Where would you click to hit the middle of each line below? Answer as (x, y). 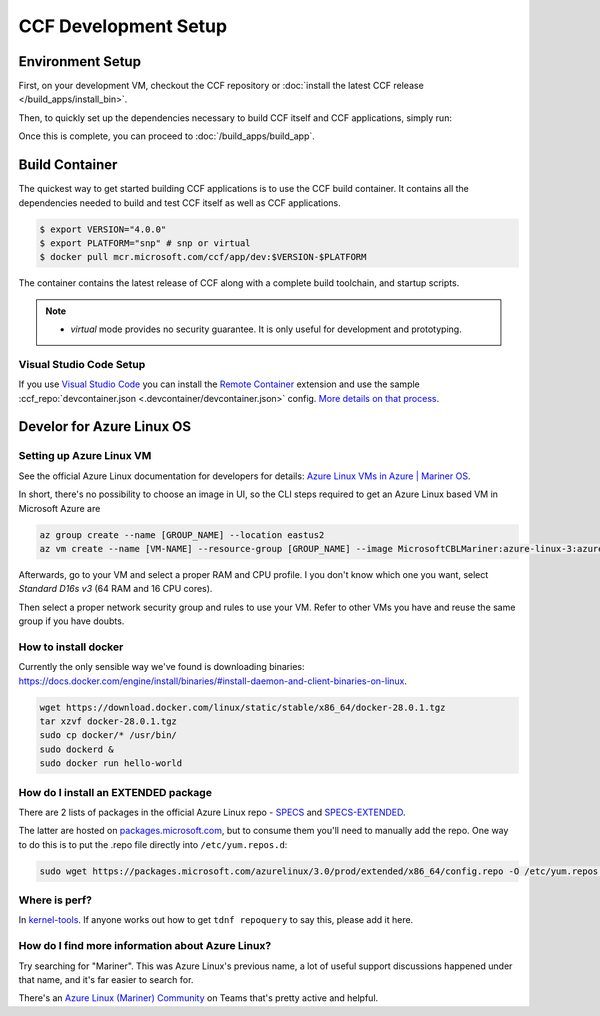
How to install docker (71, 647)
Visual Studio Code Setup (82, 364)
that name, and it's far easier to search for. (106, 979)
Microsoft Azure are (59, 508)
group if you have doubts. (71, 621)
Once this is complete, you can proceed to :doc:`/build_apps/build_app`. (166, 136)
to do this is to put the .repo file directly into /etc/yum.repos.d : (153, 844)
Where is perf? (55, 900)
